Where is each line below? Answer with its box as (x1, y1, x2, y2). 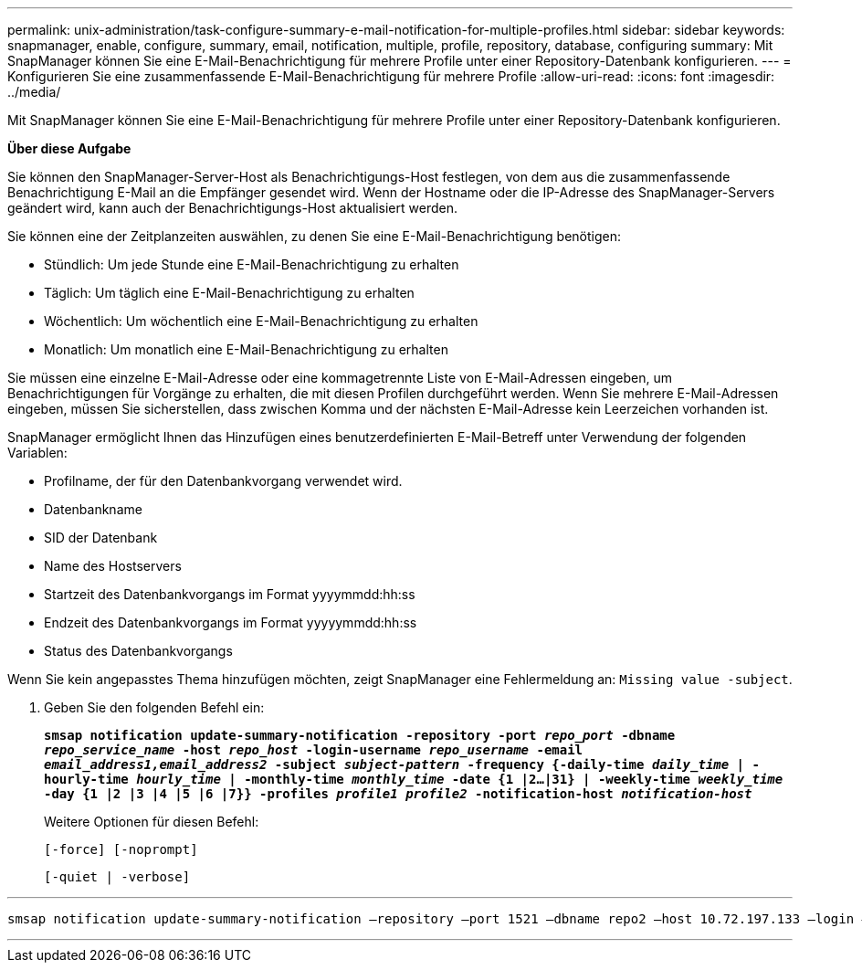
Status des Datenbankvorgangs (44, 643, 233, 659)
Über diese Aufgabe (7, 141, 131, 156)
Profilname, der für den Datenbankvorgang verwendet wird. (44, 473, 403, 489)
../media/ (7, 84, 61, 100)
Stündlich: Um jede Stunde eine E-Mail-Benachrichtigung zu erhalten (44, 257, 459, 272)
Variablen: (7, 445, 68, 460)
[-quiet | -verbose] (44, 870, 191, 884)
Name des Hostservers (44, 558, 182, 574)
